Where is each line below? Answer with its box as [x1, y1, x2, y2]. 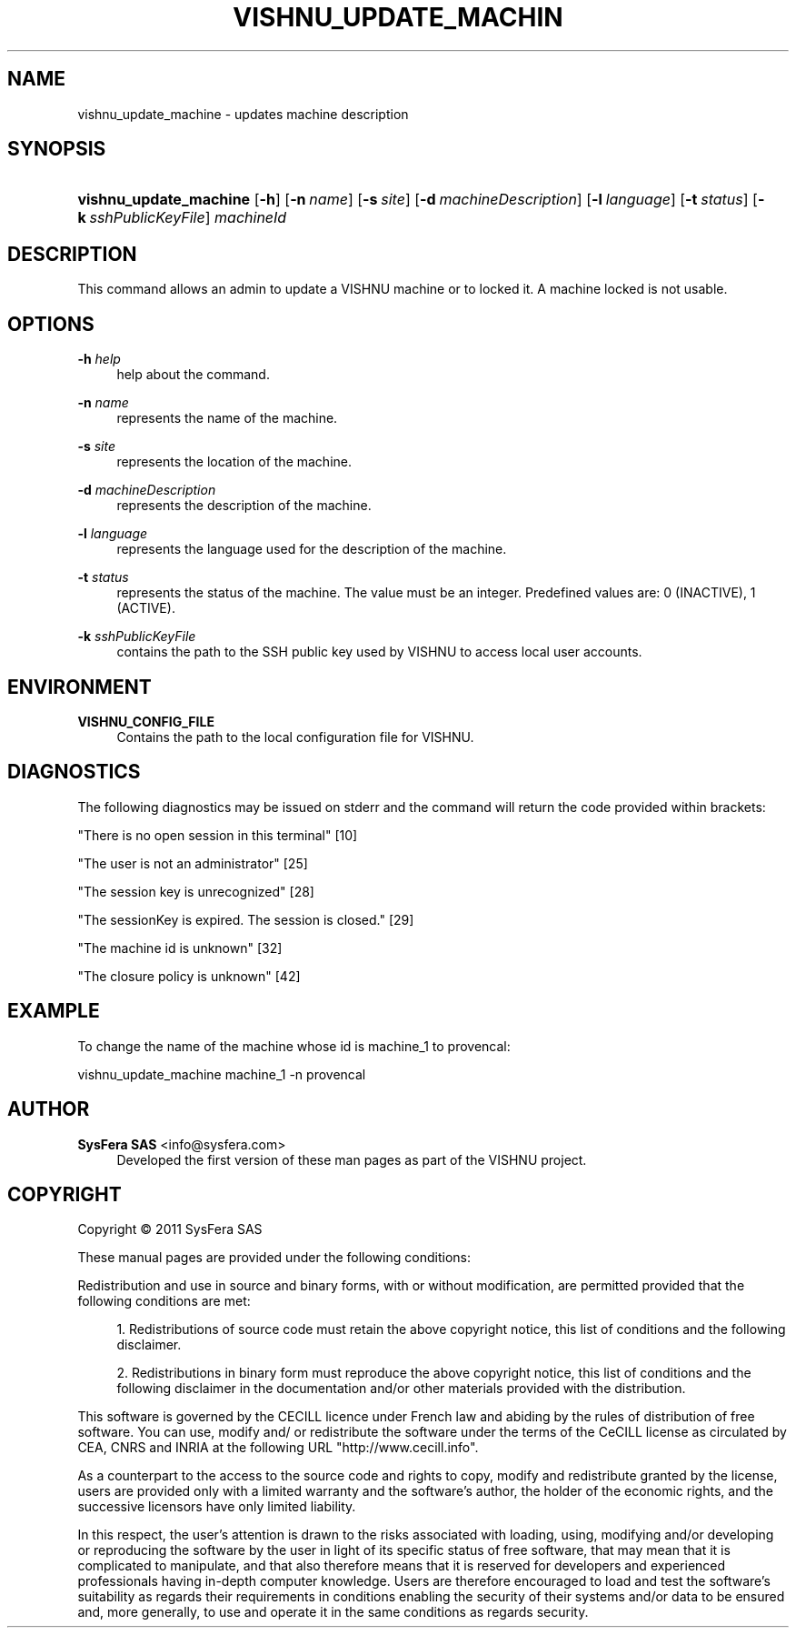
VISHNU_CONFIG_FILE [77, 713, 214, 729]
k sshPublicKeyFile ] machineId [77, 208, 287, 227]
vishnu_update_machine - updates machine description [77, 105, 409, 122]
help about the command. [116, 366, 270, 383]
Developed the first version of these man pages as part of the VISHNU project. [116, 1151, 587, 1168]
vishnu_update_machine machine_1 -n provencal [77, 1066, 366, 1082]
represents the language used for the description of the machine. [116, 541, 507, 557]
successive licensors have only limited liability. [77, 1499, 356, 1515]
